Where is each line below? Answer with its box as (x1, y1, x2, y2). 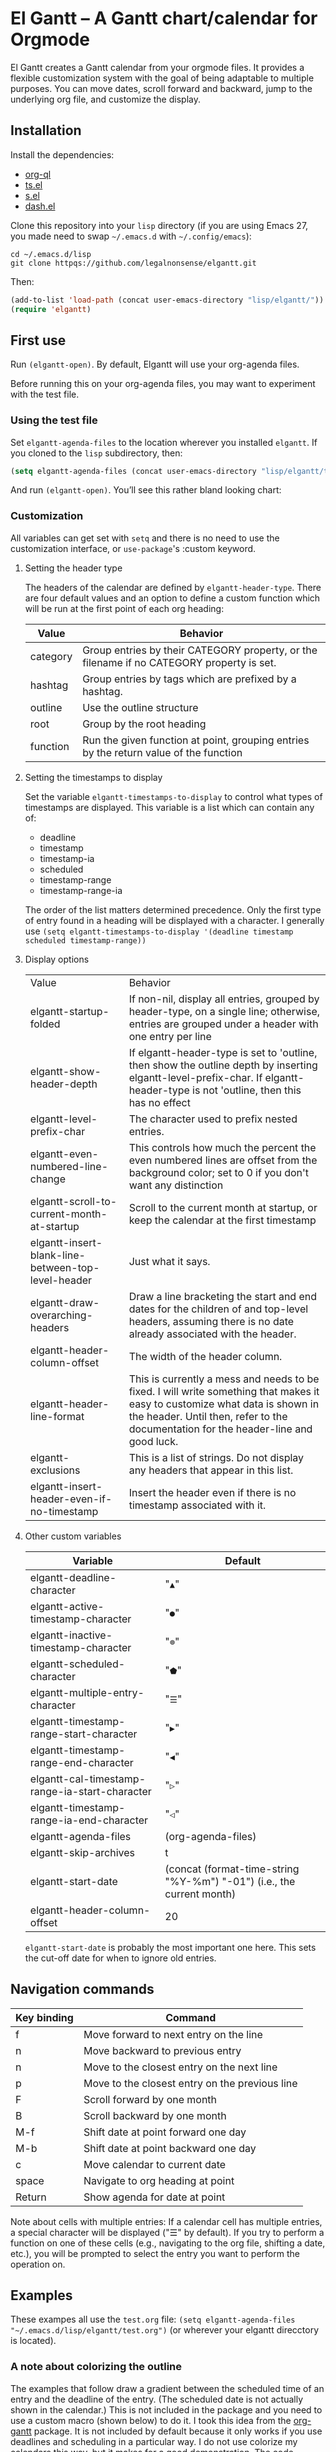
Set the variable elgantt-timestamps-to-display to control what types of (24, 790, 323, 802)
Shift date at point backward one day (83, 2141, 257, 2155)
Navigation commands (10, 1981, 155, 1998)
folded (29, 1017, 61, 1031)
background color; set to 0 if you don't (128, 1165, 310, 1179)
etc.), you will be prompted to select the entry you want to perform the (10, 2247, 300, 2259)
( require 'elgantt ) (10, 304, 92, 314)
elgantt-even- (29, 1147, 99, 1161)
